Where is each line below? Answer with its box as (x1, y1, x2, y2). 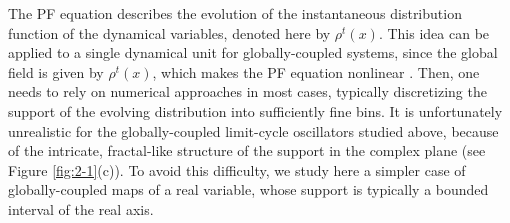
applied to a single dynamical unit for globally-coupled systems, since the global (8, 42, 498, 63)
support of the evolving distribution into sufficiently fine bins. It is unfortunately (8, 100, 503, 121)
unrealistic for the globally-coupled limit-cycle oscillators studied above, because (8, 120, 499, 141)
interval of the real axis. (8, 198, 154, 219)
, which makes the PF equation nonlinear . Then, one (152, 61, 480, 82)
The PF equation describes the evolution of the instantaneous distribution (8, 3, 462, 23)
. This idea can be (378, 22, 490, 43)
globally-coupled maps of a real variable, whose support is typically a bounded (8, 179, 489, 200)
